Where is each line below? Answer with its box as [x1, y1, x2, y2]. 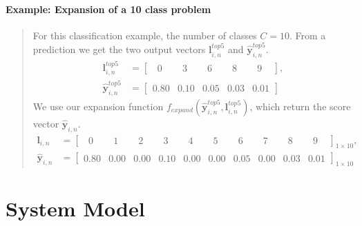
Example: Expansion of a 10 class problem [6, 1, 211, 16]
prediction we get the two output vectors [32, 42, 206, 56]
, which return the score [249, 99, 351, 113]
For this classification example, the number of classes [32, 28, 257, 42]
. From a [289, 28, 326, 42]
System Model [6, 194, 145, 223]
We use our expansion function [32, 99, 164, 113]
